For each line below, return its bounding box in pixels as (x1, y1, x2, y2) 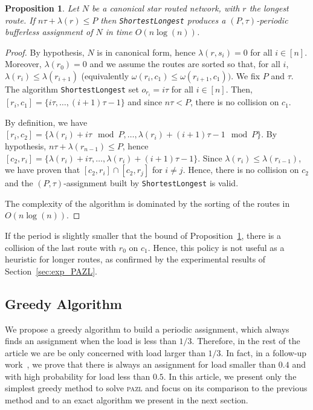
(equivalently (81, 70, 129, 82)
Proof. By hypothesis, (5, 45, 85, 58)
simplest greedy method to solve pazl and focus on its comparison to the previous (5, 382, 308, 394)
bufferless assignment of (5, 25, 93, 38)
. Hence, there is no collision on (182, 163, 299, 176)
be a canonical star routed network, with (92, 2, 240, 14)
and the (5, 177, 33, 189)
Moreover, (5, 57, 42, 70)
